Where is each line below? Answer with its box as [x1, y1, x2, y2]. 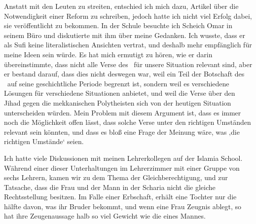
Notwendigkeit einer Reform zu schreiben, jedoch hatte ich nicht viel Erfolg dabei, [4, 10, 252, 21]
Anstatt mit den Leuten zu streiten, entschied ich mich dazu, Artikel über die [4, 1, 239, 11]
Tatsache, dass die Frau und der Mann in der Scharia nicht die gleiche [4, 182, 216, 192]
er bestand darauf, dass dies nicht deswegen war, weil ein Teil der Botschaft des [4, 69, 245, 79]
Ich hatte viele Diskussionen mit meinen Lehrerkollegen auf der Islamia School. [4, 152, 243, 163]
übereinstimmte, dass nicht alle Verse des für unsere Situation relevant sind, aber [4, 59, 253, 69]
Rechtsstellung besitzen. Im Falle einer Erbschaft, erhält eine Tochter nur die [4, 191, 237, 202]
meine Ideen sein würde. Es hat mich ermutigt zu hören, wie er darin [4, 49, 213, 59]
